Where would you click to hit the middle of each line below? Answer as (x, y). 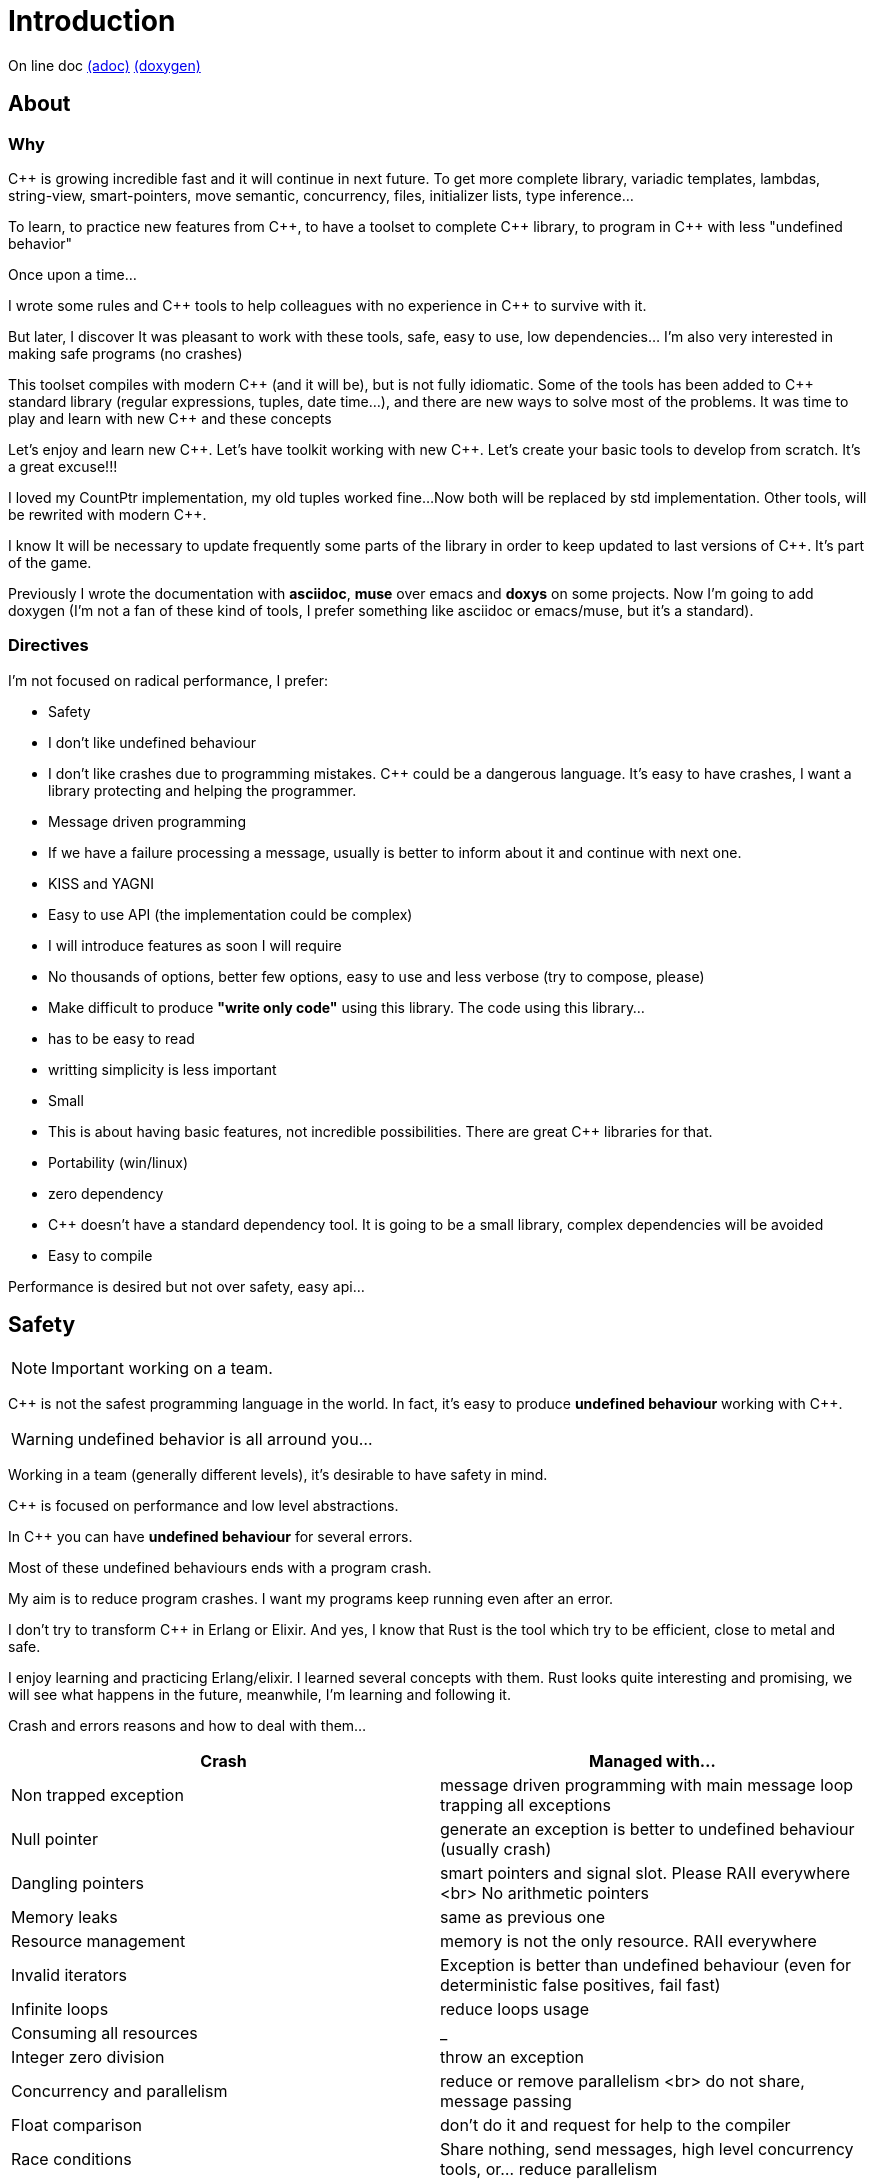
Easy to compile (100, 1255)
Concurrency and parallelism (119, 2090)
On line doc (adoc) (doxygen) (104, 65)
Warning (42, 1438)
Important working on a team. (162, 1367)
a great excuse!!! (63, 466)
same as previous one (523, 1916)
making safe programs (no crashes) (125, 353)
